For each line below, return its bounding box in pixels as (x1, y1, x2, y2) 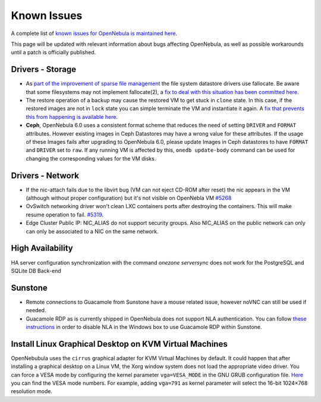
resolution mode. (11, 388, 53, 395)
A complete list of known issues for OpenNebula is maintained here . (11, 30, 178, 37)
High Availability (11, 243, 74, 253)
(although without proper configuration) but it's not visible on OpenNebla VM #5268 (26, 194, 232, 202)
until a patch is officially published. (11, 49, 96, 56)
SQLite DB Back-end (11, 267, 62, 274)
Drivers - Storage (11, 64, 77, 74)
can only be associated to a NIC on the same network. (26, 228, 159, 235)
